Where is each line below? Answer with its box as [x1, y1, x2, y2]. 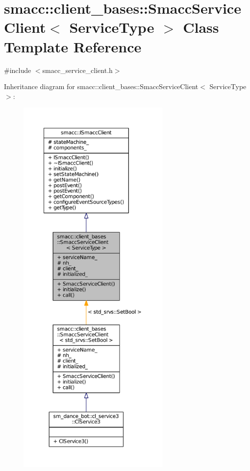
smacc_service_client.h [42, 65, 113, 75]
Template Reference [4, 36, 142, 56]
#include [4, 65, 31, 75]
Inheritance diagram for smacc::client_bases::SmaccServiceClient [4, 81, 199, 92]
